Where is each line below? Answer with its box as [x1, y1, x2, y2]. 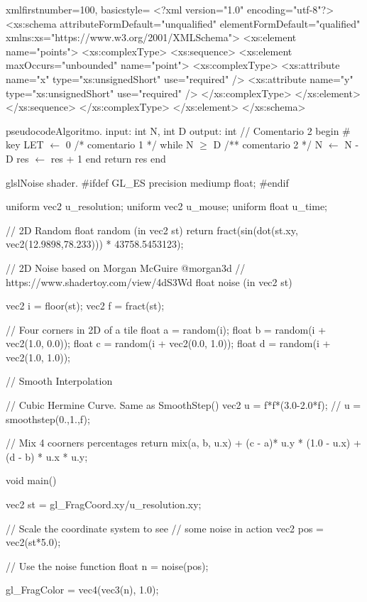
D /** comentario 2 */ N [213, 137, 323, 152]
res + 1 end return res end [50, 150, 166, 165]
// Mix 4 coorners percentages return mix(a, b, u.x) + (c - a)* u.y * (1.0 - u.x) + [6, 435, 361, 450]
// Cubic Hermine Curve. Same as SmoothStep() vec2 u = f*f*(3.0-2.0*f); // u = [6, 398, 361, 412]
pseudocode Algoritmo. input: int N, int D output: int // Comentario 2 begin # [6, 123, 351, 138]
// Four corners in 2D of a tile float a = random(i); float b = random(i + [6, 322, 327, 336]
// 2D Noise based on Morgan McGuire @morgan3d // [6, 260, 246, 275]
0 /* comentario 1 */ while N [65, 137, 194, 152]
